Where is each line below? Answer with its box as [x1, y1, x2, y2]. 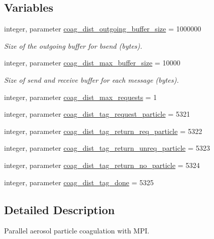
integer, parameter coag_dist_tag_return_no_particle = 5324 [4, 159, 200, 170]
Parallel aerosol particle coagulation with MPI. [4, 225, 150, 236]
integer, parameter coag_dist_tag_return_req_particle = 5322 [4, 125, 202, 136]
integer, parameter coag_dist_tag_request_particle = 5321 [4, 109, 190, 119]
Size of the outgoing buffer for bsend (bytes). [4, 40, 142, 51]
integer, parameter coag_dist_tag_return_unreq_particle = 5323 [4, 143, 210, 153]
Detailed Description [4, 201, 115, 217]
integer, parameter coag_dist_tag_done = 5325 [4, 177, 154, 187]
